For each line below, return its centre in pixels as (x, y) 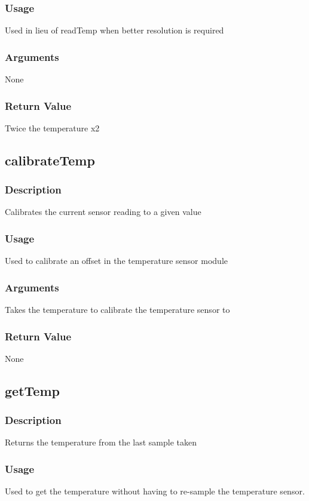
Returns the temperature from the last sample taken (101, 442)
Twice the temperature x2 (52, 127)
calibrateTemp (50, 160)
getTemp (32, 390)
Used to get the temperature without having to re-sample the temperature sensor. (155, 491)
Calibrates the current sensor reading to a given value (103, 212)
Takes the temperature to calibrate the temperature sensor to (117, 310)
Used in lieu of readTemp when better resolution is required (114, 30)
